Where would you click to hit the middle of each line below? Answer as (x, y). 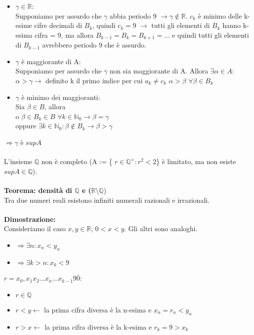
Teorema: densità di (38, 190)
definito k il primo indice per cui (94, 81)
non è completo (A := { (77, 161)
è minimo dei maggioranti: (61, 97)
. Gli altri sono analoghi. (161, 228)
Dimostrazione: (30, 219)
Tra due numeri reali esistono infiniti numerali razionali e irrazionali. (107, 200)
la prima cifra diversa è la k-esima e (98, 326)
